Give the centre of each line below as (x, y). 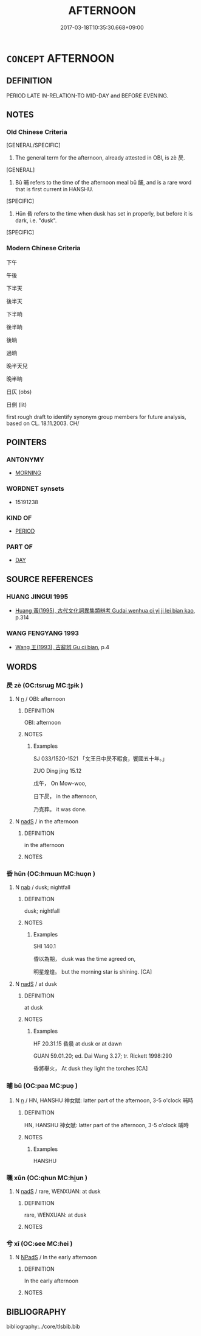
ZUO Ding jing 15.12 (57, 770)
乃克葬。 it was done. (60, 809)
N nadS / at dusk (36, 984)
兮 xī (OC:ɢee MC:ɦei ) (39, 1243)
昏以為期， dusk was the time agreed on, (84, 959)
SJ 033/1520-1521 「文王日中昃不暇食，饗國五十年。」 (101, 758)
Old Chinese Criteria (37, 132)
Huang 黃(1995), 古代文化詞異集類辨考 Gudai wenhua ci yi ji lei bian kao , (105, 610)
